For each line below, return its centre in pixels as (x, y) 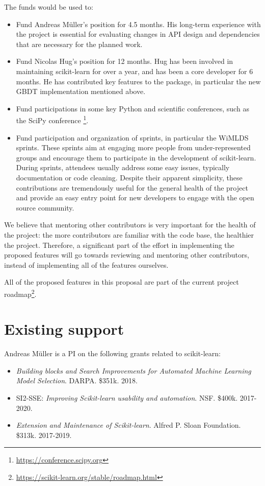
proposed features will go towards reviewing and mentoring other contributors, (127, 255)
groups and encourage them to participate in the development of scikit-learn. (136, 157)
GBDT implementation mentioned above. (81, 91)
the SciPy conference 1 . (52, 119)
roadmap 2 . (20, 293)
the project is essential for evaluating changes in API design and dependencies (138, 34)
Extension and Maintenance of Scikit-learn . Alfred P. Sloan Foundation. (128, 425)
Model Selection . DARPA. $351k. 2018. (77, 380)
